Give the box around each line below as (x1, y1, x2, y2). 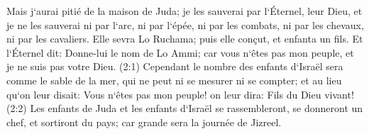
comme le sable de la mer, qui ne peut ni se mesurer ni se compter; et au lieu (6, 72, 342, 87)
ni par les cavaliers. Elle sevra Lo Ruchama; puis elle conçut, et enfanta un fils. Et (6, 31, 363, 46)
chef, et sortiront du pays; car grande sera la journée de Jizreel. (6, 114, 282, 129)
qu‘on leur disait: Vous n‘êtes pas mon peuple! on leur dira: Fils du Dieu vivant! (6, 86, 354, 101)
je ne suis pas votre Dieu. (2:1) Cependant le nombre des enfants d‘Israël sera (6, 59, 343, 74)
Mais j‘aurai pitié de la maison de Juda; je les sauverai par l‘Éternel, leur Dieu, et (6, 4, 363, 18)
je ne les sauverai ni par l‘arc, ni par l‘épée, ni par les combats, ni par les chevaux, (6, 17, 364, 32)
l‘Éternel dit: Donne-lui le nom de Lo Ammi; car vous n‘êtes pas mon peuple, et (6, 45, 354, 60)
